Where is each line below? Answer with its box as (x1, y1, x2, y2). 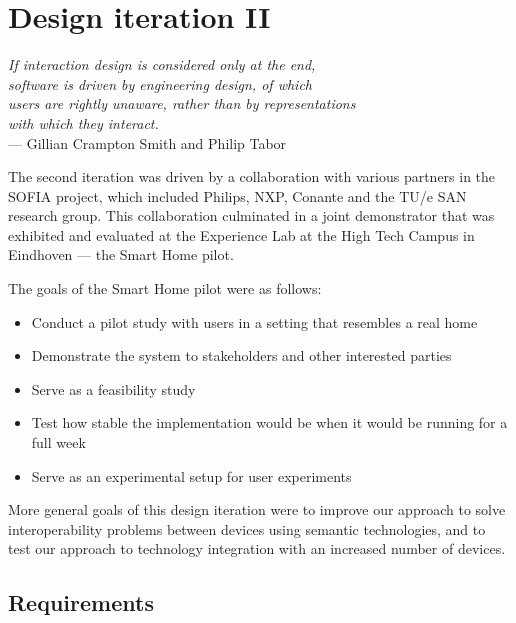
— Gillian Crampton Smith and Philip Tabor (8, 132, 287, 153)
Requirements (8, 587, 154, 618)
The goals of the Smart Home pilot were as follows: (8, 278, 322, 299)
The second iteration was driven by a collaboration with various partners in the (8, 166, 496, 187)
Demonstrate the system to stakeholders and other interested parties (31, 345, 452, 366)
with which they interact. (8, 112, 159, 133)
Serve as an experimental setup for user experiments (31, 465, 352, 486)
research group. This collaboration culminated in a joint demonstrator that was (8, 205, 495, 226)
